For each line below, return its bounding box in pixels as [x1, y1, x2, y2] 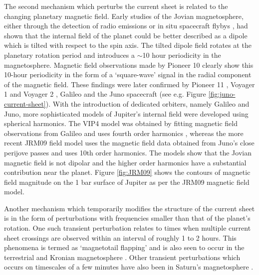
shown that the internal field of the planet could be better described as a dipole [4, 30, 248, 40]
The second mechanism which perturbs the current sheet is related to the [4, 1, 228, 11]
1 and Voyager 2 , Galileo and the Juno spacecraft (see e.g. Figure [4, 89, 206, 99]
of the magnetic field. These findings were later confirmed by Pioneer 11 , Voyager [4, 79, 255, 89]
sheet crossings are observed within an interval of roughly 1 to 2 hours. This [4, 232, 237, 243]
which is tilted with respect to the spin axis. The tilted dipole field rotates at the [4, 40, 252, 50]
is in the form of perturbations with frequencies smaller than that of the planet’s [4, 213, 251, 223]
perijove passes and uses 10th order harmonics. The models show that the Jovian [4, 147, 252, 157]
